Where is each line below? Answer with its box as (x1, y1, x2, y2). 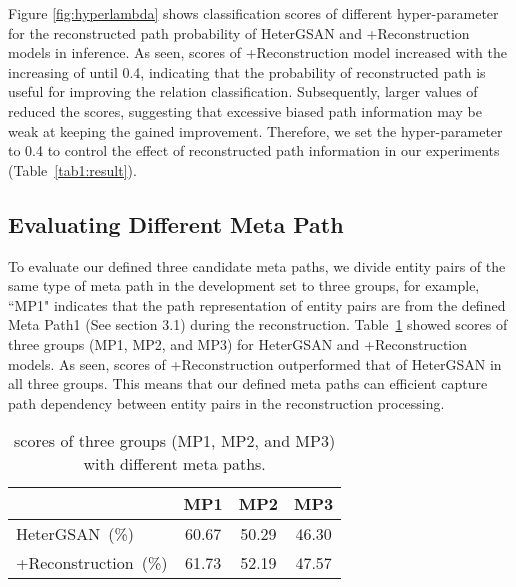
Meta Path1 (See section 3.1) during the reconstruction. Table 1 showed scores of (8, 314, 508, 335)
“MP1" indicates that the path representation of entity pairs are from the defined (8, 294, 506, 315)
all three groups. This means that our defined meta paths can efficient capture (8, 373, 488, 394)
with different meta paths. (83, 452, 266, 476)
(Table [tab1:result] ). (8, 159, 137, 180)
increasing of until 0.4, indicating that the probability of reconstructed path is (8, 61, 486, 82)
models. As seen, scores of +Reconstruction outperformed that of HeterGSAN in (8, 353, 502, 374)
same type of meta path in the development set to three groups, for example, (8, 275, 480, 296)
